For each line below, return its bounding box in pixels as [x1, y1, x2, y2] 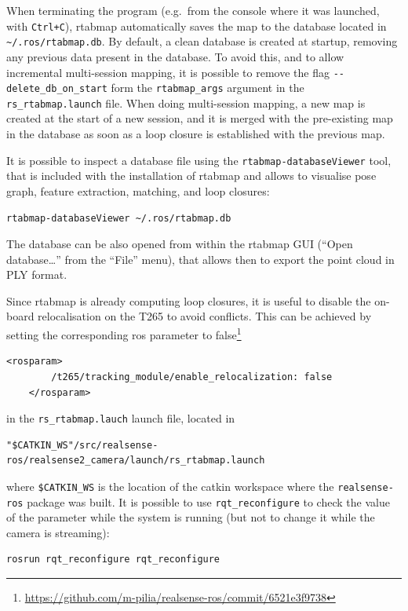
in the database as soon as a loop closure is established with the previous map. [6, 126, 385, 142]
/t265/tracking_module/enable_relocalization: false [51, 371, 333, 382]
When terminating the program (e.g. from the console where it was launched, [6, 2, 380, 18]
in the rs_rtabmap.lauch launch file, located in [6, 410, 235, 426]
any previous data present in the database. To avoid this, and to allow [6, 48, 344, 64]
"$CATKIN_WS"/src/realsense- [6, 439, 158, 451]
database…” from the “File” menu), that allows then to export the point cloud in [6, 251, 395, 267]
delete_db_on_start [6, 83, 107, 95]
